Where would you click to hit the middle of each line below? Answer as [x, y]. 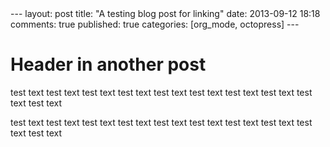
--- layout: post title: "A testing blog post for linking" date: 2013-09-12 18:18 [165, 13]
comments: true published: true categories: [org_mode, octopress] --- [155, 24]
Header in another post [108, 64]
